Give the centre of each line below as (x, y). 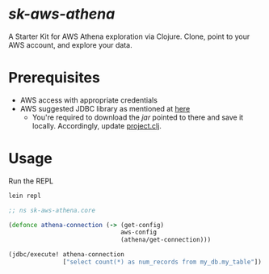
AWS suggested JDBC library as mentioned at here (105, 108)
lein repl (25, 196)
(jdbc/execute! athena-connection (67, 255)
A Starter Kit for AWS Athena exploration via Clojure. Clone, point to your (129, 36)
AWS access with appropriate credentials (88, 100)
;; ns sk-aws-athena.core (52, 210)
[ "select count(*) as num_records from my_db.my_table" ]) (162, 262)
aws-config (139, 232)
